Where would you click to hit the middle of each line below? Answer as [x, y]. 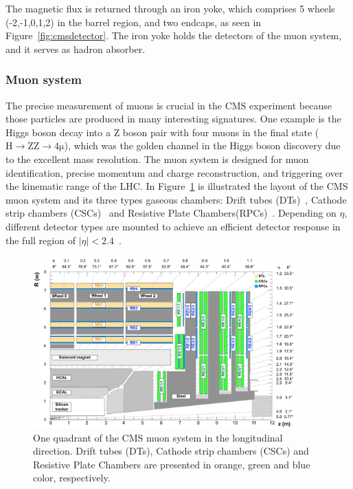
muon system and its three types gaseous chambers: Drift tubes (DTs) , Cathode [176, 199]
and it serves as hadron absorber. [76, 48]
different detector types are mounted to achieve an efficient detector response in [173, 226]
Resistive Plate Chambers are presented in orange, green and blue [172, 464]
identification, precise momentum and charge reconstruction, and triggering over [174, 172]
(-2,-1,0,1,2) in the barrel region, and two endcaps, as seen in [134, 22]
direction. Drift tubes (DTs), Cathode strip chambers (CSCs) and [171, 451]
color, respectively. [72, 478]
